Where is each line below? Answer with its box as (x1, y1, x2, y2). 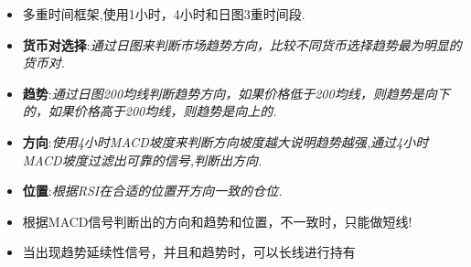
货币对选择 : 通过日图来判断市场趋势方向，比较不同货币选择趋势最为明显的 (22, 35, 462, 54)
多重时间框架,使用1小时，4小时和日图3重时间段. (22, 5, 305, 23)
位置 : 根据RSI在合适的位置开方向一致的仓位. (22, 181, 283, 200)
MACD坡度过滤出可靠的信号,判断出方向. (22, 150, 262, 169)
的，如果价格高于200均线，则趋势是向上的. (22, 101, 277, 121)
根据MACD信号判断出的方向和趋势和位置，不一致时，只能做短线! (22, 211, 412, 230)
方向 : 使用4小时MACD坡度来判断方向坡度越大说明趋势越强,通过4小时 (22, 132, 429, 151)
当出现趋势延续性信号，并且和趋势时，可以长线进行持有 (22, 242, 356, 262)
